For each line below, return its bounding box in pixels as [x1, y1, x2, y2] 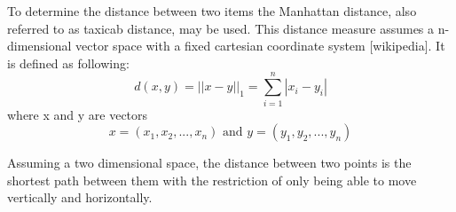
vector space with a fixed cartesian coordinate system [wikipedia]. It [75, 36, 445, 55]
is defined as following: [7, 53, 130, 72]
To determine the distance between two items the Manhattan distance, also [7, 2, 417, 20]
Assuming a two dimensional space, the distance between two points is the [7, 153, 412, 172]
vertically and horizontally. [7, 188, 153, 207]
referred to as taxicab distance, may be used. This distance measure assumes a [7, 19, 435, 37]
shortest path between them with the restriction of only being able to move [7, 170, 417, 189]
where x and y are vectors [7, 105, 148, 123]
